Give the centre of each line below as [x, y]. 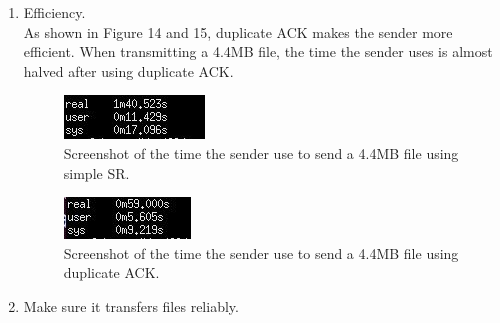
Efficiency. [54, 12]
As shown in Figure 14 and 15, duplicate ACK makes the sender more [238, 31]
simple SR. [96, 172]
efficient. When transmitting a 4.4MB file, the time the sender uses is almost [258, 51]
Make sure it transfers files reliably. [131, 305]
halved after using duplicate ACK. [128, 70]
